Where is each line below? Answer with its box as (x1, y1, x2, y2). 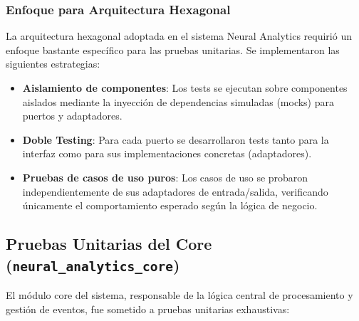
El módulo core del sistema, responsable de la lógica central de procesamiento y (6, 287, 353, 302)
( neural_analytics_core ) (6, 253, 180, 275)
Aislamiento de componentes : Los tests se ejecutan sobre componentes (22, 80, 348, 95)
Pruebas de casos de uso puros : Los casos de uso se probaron (22, 169, 308, 184)
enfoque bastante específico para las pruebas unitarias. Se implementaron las (6, 42, 340, 57)
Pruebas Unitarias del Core (6, 233, 212, 255)
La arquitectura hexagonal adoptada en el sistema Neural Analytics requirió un (6, 28, 352, 43)
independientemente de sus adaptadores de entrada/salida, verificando (22, 184, 328, 199)
